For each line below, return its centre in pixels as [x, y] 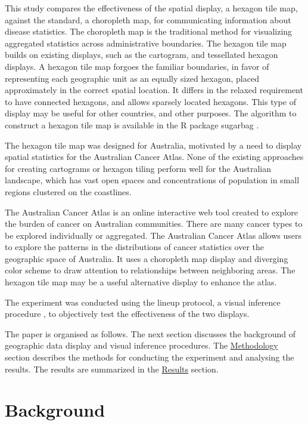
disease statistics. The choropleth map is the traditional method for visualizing [149, 31]
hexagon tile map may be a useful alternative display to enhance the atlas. [141, 282]
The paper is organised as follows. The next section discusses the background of [150, 333]
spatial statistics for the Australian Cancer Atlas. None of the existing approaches [154, 157]
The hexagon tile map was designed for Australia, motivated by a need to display [153, 145]
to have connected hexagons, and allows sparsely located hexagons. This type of [150, 101]
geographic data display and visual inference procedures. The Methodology [141, 345]
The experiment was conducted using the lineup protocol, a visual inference [143, 302]
